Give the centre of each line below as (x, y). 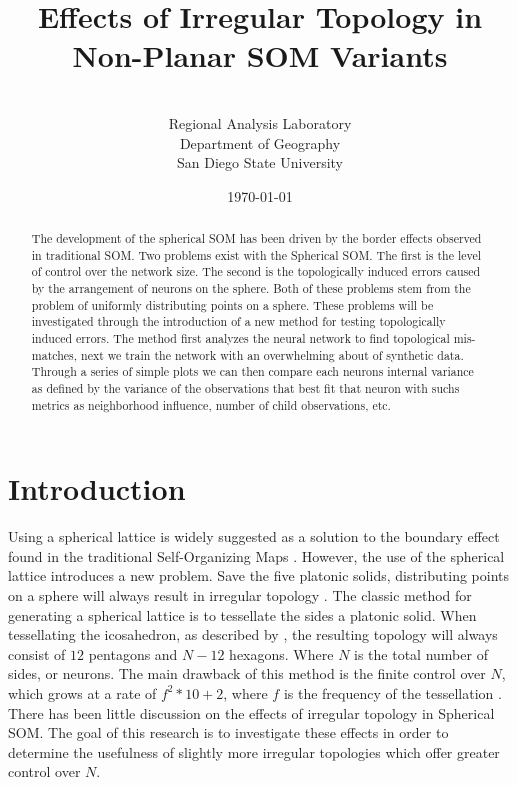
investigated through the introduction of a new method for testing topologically (238, 321)
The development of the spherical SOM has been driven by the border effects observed (256, 238)
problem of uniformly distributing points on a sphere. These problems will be (232, 304)
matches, (54, 354)
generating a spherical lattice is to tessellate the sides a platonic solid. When (242, 614)
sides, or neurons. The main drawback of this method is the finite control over (247, 673)
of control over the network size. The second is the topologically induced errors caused (256, 271)
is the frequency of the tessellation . (392, 692)
